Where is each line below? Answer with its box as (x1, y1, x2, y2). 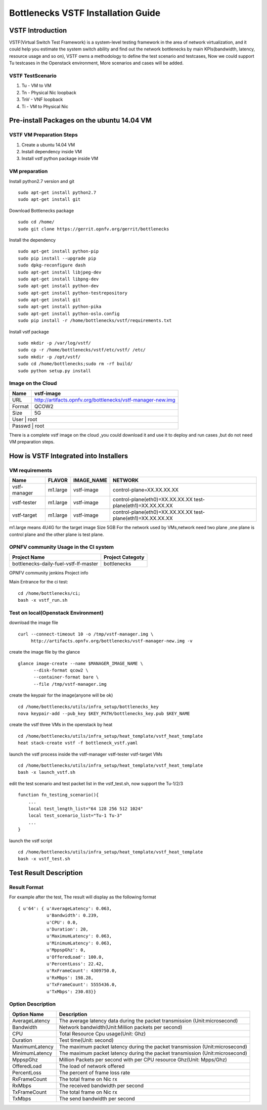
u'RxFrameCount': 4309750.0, (46, 968, 117, 974)
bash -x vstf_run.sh (18, 597, 68, 603)
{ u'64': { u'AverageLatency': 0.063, (18, 905, 112, 911)
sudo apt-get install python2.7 (18, 190, 96, 195)
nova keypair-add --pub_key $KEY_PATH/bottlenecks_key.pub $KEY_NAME (18, 711, 190, 716)
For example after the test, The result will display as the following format (9, 894, 156, 900)
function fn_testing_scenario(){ (18, 792, 99, 798)
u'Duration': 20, (46, 927, 89, 932)
